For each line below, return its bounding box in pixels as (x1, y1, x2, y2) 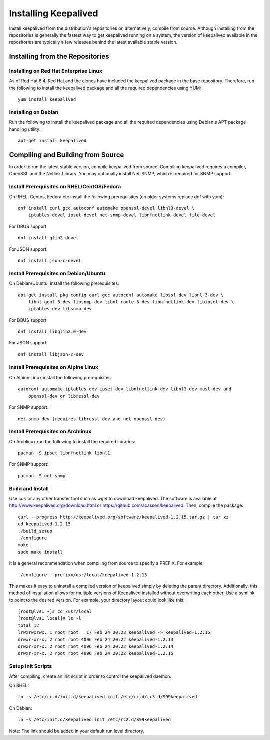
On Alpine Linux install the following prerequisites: (9, 374, 112, 380)
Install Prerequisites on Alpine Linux (9, 363, 98, 371)
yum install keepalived (18, 97, 76, 102)
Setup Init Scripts (9, 663, 52, 670)
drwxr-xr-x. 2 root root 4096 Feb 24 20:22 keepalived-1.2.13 (18, 636, 174, 642)
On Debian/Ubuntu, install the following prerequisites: (9, 280, 119, 286)
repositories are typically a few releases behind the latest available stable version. (9, 39, 178, 45)
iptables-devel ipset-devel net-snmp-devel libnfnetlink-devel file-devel (28, 212, 216, 218)
